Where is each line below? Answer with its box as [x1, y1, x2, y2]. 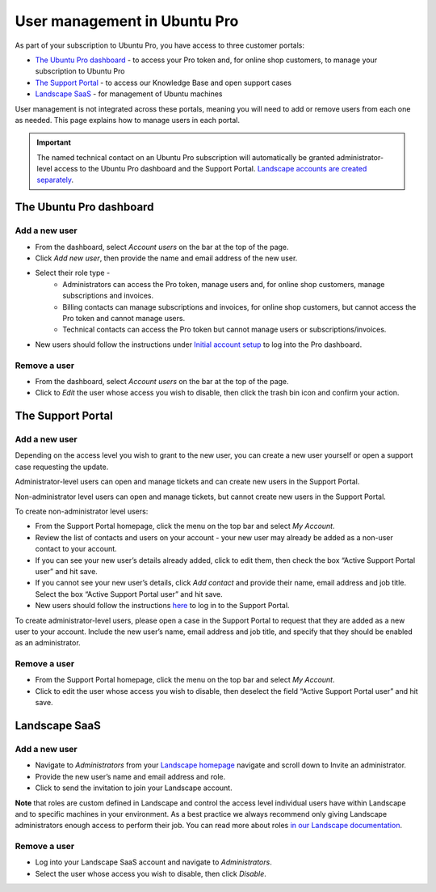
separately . [36, 175, 74, 185]
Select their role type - [35, 268, 111, 278]
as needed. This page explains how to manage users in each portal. [15, 115, 240, 125]
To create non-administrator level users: [15, 506, 149, 516]
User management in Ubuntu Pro [15, 12, 239, 30]
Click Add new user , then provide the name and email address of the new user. [35, 253, 298, 263]
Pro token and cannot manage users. [62, 313, 186, 323]
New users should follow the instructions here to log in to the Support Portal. [35, 601, 290, 611]
